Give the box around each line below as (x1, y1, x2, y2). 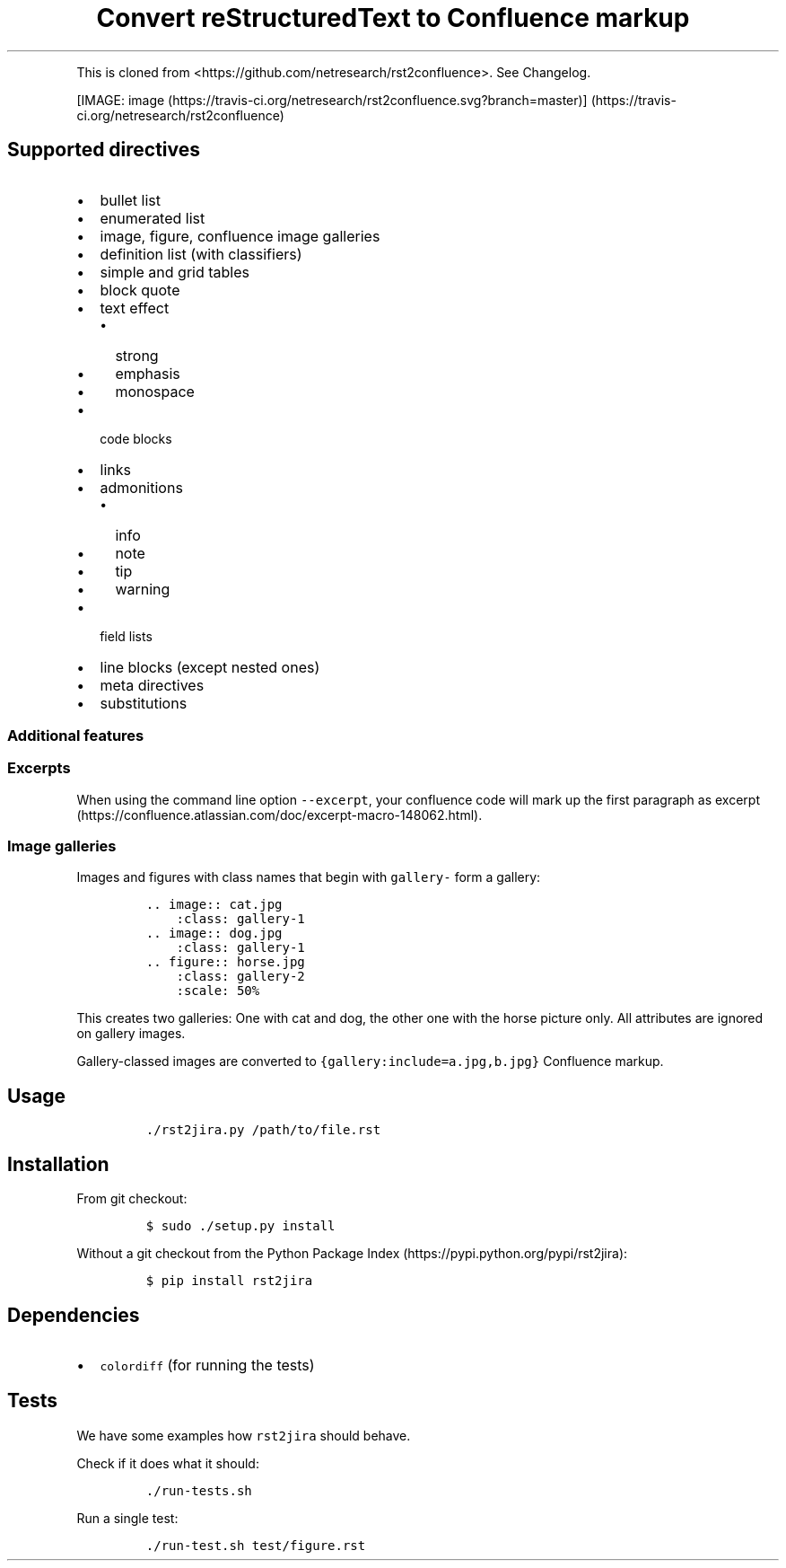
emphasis (115, 364, 180, 383)
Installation (7, 1152, 109, 1176)
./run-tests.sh (145, 1483, 252, 1498)
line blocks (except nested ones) (100, 657, 320, 676)
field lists (100, 628, 153, 644)
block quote (100, 280, 180, 299)
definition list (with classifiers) (100, 244, 302, 263)
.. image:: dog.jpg (145, 926, 283, 941)
